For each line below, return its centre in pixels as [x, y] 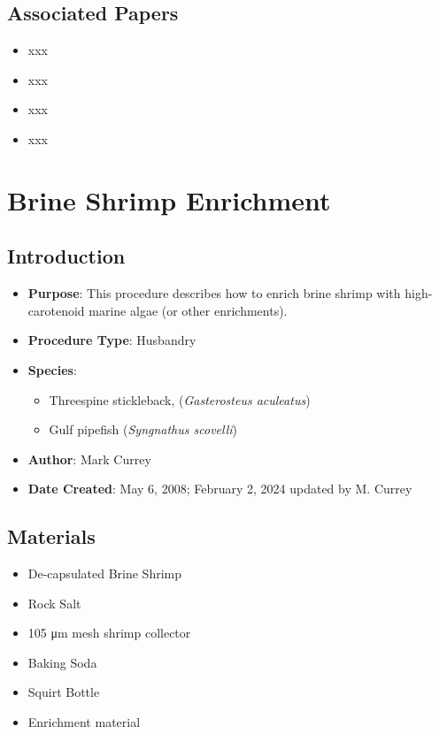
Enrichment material [84, 722]
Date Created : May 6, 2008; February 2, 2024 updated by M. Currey [220, 489]
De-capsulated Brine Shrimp [105, 573]
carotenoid [56, 310]
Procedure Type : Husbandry [112, 340]
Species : [52, 369]
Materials [51, 536]
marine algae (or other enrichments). [188, 310]
